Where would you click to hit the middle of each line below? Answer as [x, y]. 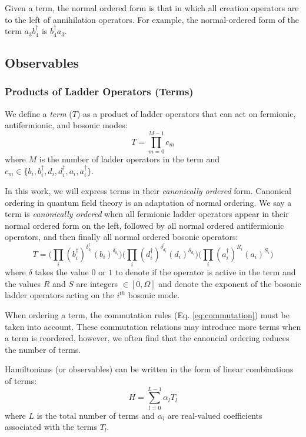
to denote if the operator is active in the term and [205, 272]
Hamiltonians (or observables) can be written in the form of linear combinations [149, 369]
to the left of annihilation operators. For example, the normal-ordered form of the [152, 19]
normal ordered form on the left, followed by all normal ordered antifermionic [144, 225]
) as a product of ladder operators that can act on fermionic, [186, 113]
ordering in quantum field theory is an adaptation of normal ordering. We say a [148, 202]
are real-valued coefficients [215, 415]
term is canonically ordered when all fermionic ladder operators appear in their [147, 214]
